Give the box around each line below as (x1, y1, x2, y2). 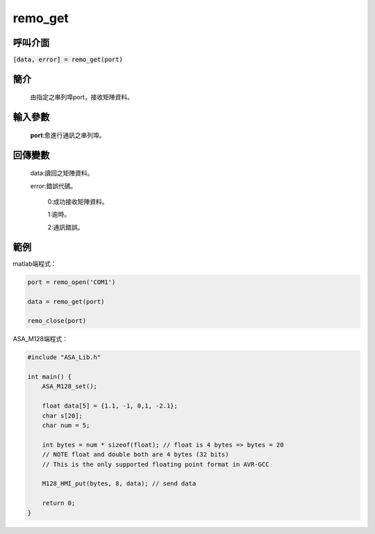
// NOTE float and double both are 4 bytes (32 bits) (42, 451, 229, 458)
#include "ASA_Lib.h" (27, 353, 101, 361)
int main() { (27, 373, 72, 381)
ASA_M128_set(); (42, 383, 97, 390)
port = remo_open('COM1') (27, 278, 116, 286)
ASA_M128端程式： (12, 335, 69, 343)
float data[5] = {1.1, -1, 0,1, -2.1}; (42, 402, 178, 410)
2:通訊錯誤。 (47, 223, 84, 231)
